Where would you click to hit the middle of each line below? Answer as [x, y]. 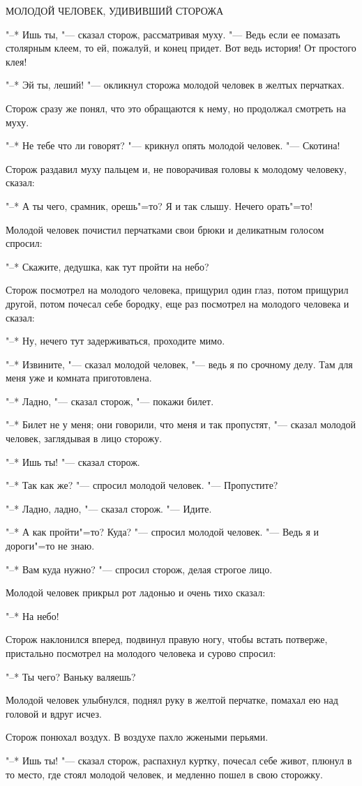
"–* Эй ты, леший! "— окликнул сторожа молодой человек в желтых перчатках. [175, 85]
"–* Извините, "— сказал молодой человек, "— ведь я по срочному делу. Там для [179, 364]
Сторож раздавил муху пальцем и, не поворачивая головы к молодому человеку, [176, 168]
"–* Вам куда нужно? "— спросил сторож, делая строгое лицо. [139, 569]
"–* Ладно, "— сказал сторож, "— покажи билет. [110, 401]
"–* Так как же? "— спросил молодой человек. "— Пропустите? [142, 485]
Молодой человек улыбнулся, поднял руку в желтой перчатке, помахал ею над [172, 700]
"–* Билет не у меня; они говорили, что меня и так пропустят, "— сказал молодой [181, 424]
